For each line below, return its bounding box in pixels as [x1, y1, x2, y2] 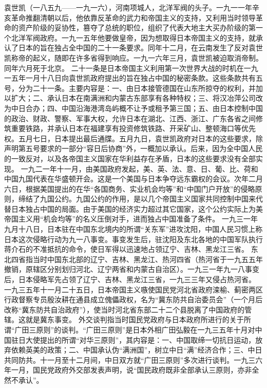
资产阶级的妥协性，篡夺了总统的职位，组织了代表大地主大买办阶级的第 [18, 22, 256, 33]
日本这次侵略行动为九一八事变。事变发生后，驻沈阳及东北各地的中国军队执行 [4, 233, 263, 244]
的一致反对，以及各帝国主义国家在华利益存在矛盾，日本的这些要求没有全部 [4, 153, 256, 163]
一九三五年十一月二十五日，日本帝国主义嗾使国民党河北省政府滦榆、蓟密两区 [4, 284, 263, 294]
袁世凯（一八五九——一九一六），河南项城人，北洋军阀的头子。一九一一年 [4, 2, 252, 12]
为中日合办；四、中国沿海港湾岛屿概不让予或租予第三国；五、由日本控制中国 [4, 102, 263, 113]
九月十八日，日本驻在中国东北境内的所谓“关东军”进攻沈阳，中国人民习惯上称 [4, 224, 263, 234]
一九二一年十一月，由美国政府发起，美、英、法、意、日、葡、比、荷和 [21, 163, 258, 174]
